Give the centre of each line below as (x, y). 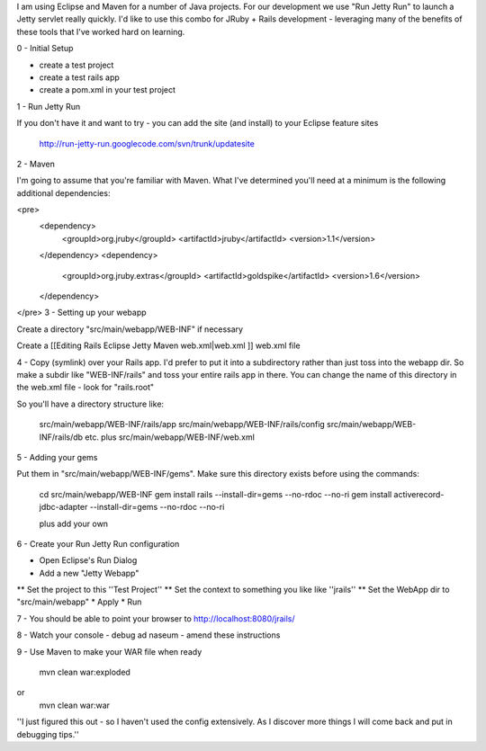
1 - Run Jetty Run (49, 106)
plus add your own (73, 523)
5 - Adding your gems (57, 457)
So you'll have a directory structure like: (90, 404)
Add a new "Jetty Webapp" (89, 573)
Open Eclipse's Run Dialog (88, 560)
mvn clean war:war (75, 705)
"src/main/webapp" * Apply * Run (79, 602)
